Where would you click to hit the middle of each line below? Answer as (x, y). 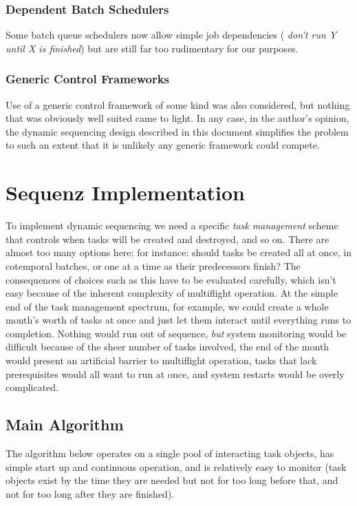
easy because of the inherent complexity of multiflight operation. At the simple (172, 293)
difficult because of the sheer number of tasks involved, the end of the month (167, 347)
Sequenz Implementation (126, 192)
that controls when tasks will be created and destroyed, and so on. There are (167, 239)
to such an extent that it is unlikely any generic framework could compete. (163, 145)
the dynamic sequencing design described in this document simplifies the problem (177, 131)
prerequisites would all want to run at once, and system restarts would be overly (175, 373)
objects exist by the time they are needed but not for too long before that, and (172, 480)
